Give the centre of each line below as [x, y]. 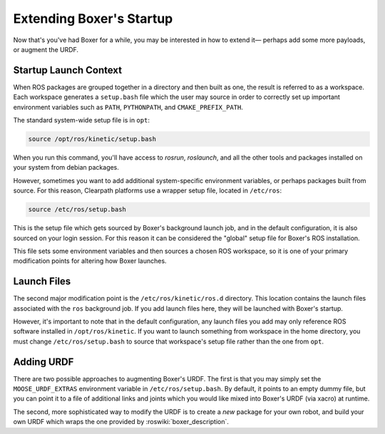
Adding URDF [43, 362]
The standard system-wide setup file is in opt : [81, 120]
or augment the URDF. [46, 49]
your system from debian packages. [66, 167]
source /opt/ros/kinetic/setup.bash [92, 139]
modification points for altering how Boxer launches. [90, 261]
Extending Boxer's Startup [93, 19]
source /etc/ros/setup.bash [77, 210]
